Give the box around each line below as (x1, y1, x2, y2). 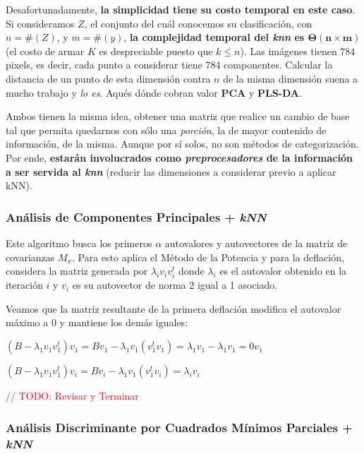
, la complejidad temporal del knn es (123, 30, 305, 44)
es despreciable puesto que (99, 43, 213, 58)
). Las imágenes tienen (240, 43, 337, 58)
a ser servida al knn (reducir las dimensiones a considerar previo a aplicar (6, 164, 336, 179)
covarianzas (6, 249, 55, 264)
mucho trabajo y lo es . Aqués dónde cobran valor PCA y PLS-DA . (6, 85, 302, 100)
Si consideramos (6, 16, 75, 30)
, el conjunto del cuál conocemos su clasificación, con (84, 16, 313, 30)
